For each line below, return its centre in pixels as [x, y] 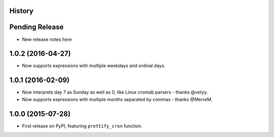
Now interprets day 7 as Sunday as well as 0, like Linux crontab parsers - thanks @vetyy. [115, 92]
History [22, 11]
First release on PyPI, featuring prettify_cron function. [82, 126]
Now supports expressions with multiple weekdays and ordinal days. [94, 66]
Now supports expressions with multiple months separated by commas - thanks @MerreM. [117, 99]
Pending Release [37, 27]
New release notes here [47, 39]
